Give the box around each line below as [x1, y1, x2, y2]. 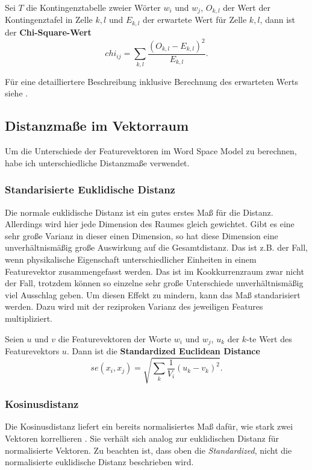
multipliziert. [5, 312, 53, 324]
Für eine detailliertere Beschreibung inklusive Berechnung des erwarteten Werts [5, 75, 299, 87]
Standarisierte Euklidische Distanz [5, 182, 175, 197]
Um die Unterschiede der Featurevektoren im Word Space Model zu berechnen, [5, 145, 297, 157]
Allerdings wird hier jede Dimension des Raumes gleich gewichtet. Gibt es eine [5, 218, 295, 230]
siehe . [5, 87, 28, 99]
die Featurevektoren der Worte [58, 332, 172, 345]
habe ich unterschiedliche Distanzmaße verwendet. [5, 156, 190, 169]
